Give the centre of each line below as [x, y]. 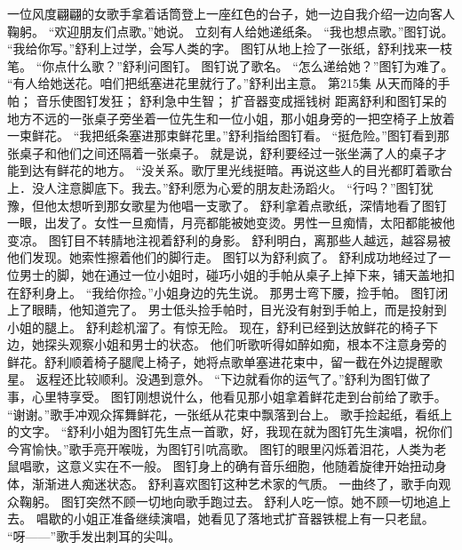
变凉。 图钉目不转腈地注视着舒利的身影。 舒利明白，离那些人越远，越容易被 [229, 239]
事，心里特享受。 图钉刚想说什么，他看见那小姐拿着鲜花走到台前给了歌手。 [227, 397]
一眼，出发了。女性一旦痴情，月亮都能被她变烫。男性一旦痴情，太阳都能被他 [231, 223]
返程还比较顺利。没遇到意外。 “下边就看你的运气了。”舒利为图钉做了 [234, 379]
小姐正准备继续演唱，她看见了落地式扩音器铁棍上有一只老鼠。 [254, 518]
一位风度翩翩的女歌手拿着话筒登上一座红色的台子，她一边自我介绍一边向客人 [231, 13]
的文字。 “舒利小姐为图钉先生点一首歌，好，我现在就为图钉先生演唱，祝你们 [230, 431]
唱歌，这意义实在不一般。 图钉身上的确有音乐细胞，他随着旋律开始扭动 [227, 466]
